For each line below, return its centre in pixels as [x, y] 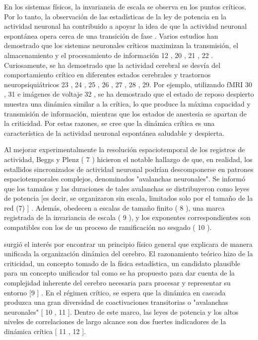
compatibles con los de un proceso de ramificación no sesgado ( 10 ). [108, 227]
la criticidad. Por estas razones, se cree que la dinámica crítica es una [109, 123]
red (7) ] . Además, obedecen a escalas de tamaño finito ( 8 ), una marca [114, 207]
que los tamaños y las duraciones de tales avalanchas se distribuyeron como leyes [127, 188]
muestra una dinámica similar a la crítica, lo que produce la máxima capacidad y [127, 103]
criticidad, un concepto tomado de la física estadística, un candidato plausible [122, 263]
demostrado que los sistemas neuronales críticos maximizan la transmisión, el [121, 45]
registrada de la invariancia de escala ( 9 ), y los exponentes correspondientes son [127, 217]
